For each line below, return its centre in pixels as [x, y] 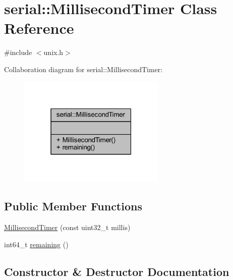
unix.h [53, 52]
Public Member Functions [73, 206]
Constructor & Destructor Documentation [117, 271]
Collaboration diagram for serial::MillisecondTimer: [83, 69]
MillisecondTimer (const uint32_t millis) [67, 227]
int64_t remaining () [36, 244]
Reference [39, 28]
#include [18, 52]
